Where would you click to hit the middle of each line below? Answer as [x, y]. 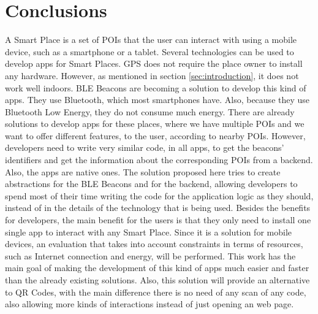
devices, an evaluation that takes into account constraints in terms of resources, [154, 244]
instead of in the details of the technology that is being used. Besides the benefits [158, 208]
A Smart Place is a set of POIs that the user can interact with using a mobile [151, 40]
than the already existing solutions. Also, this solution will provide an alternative [157, 280]
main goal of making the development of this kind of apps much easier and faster [157, 268]
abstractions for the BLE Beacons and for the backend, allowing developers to [151, 184]
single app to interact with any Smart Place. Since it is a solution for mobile [148, 232]
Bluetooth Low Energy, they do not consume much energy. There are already [150, 111]
